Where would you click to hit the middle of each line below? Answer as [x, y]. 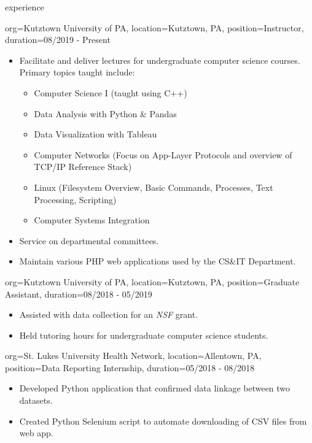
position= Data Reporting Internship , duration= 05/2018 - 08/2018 [130, 367]
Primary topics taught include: [77, 72]
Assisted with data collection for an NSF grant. [109, 314]
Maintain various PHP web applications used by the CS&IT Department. [158, 261]
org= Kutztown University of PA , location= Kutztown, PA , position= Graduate [152, 281]
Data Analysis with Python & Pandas [105, 113]
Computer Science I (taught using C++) [111, 92]
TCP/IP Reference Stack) [83, 167]
